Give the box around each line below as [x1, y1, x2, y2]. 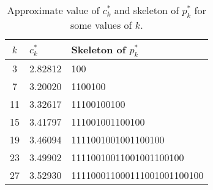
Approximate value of [7, 3, 100, 17]
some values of [70, 18, 132, 32]
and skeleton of [114, 3, 179, 17]
